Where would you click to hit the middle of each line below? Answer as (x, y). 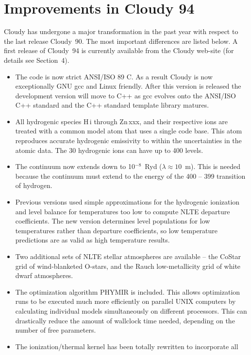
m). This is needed (213, 166)
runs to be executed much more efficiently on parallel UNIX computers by (125, 301)
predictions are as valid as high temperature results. (92, 240)
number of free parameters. (56, 330)
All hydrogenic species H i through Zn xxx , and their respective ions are (122, 121)
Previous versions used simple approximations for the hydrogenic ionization (127, 202)
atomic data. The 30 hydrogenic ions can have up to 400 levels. (109, 150)
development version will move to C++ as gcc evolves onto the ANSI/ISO (125, 95)
